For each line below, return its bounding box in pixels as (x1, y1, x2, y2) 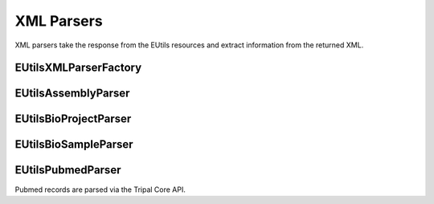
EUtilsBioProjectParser (14, 112, 132, 126)
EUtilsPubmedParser (14, 163, 121, 177)
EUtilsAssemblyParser (14, 87, 130, 100)
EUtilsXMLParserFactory (14, 61, 142, 75)
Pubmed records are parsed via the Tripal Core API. (14, 185, 186, 194)
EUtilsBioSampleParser (14, 137, 133, 152)
